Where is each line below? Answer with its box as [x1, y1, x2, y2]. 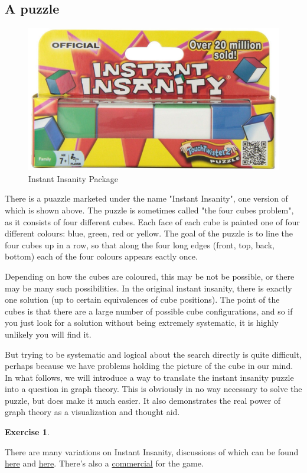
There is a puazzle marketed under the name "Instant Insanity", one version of [5, 192, 288, 205]
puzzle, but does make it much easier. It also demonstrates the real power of [5, 394, 281, 406]
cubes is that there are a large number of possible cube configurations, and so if [5, 304, 293, 317]
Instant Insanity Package [28, 172, 119, 184]
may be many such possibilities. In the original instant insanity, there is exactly [5, 281, 292, 294]
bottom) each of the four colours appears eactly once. [5, 250, 198, 263]
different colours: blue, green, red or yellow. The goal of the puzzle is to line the [5, 227, 293, 239]
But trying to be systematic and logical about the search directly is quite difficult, [5, 348, 302, 360]
